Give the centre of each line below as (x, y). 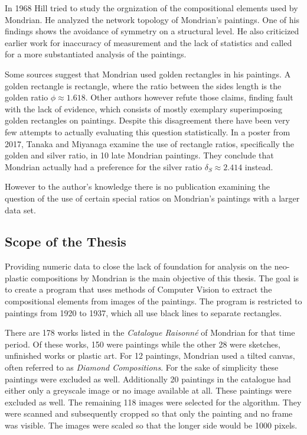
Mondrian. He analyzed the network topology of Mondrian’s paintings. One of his (152, 19)
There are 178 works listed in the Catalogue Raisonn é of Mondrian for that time (150, 332)
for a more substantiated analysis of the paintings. (96, 54)
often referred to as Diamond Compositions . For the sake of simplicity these (142, 367)
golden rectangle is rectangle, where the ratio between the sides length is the (143, 85)
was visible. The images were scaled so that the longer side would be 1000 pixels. (151, 425)
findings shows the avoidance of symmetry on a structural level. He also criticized (152, 31)
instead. (259, 166)
